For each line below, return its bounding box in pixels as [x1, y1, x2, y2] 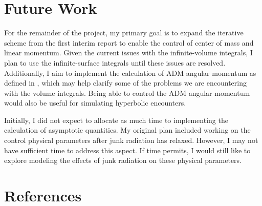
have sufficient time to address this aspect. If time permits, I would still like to [4, 145, 251, 155]
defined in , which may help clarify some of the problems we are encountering [4, 77, 247, 88]
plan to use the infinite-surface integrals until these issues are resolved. [4, 57, 226, 68]
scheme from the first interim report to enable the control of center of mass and [4, 37, 254, 48]
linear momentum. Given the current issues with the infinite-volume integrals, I [4, 47, 253, 58]
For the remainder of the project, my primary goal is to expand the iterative [4, 27, 244, 38]
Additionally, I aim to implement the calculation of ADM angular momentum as [4, 67, 256, 78]
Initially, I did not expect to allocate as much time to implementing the [4, 114, 228, 125]
